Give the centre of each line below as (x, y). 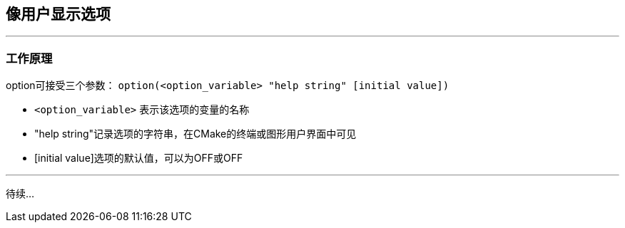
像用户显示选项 (58, 14)
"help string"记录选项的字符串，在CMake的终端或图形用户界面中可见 (195, 134)
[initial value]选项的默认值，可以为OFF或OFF (139, 158)
